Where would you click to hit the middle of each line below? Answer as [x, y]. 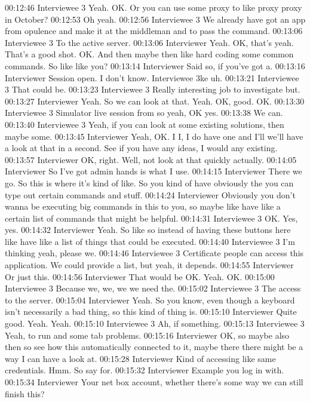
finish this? [25, 393]
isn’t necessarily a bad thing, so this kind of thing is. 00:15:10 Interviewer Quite [151, 312]
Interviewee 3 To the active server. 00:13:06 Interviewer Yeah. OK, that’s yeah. [149, 42]
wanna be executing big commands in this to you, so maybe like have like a [143, 206]
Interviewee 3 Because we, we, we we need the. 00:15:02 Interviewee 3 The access [153, 288]
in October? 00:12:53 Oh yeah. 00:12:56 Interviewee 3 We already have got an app [155, 19]
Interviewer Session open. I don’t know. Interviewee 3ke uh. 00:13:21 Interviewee [152, 77]
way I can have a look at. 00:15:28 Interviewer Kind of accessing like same [140, 358]
